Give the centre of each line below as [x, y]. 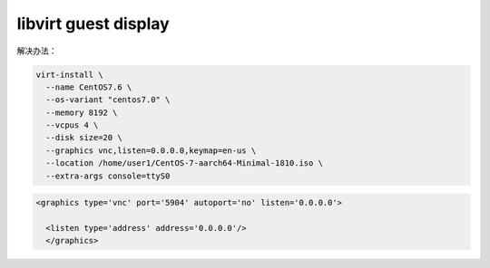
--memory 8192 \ [82, 112]
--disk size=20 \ [84, 138]
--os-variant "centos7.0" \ [108, 100]
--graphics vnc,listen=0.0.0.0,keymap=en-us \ [151, 150]
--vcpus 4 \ [72, 125]
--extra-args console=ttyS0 [108, 176]
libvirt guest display [93, 24]
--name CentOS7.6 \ [89, 87]
